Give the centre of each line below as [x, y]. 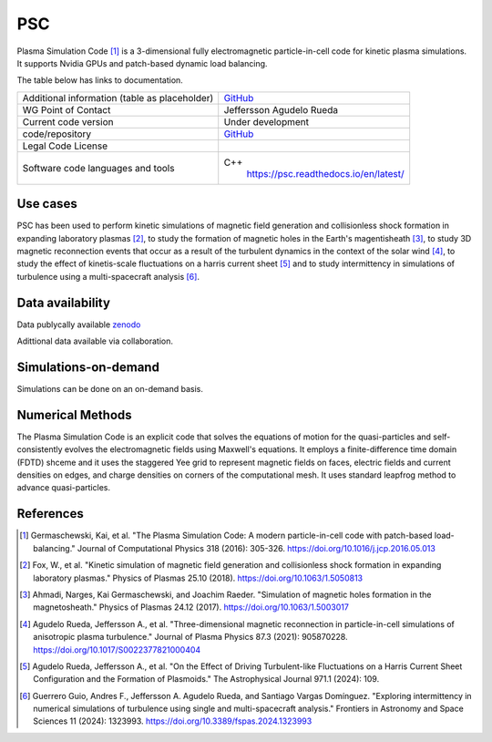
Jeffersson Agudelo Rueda [281, 109]
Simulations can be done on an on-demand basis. [110, 389]
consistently [40, 449]
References [50, 514]
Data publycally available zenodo [79, 325]
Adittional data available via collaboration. [95, 341]
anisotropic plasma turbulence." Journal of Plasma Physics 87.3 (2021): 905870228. [190, 637]
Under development [266, 121]
